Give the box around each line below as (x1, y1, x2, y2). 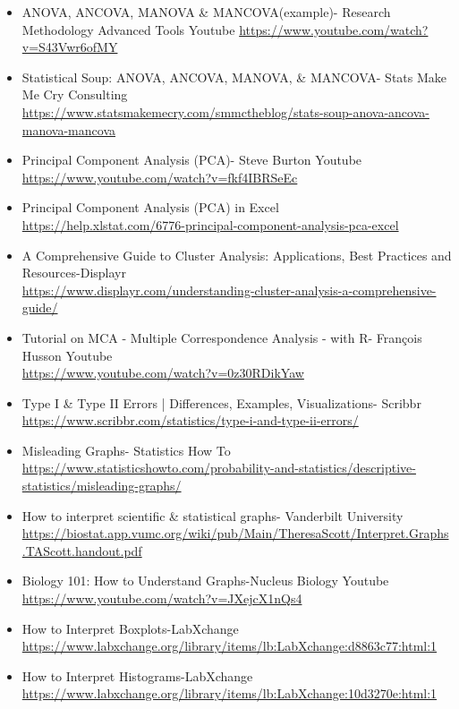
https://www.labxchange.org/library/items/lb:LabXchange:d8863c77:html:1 (21, 636, 438, 655)
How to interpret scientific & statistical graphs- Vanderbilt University (21, 506, 404, 525)
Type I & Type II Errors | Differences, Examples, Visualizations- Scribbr (21, 393, 421, 412)
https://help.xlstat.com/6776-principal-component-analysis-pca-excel (21, 215, 399, 234)
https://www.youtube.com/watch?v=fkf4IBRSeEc (21, 167, 298, 186)
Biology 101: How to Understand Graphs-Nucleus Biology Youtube (21, 571, 389, 590)
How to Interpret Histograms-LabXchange (21, 666, 253, 685)
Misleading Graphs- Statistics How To (21, 440, 231, 459)
